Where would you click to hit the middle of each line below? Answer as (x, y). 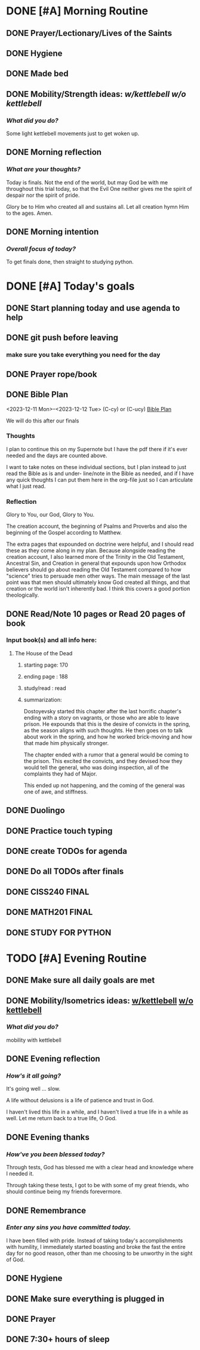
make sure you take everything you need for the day (83, 355)
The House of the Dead (44, 653)
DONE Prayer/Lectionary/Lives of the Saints (89, 33)
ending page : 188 (46, 676)
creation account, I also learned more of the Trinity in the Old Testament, (96, 557)
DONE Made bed (37, 74)
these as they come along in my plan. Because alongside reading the (91, 551)
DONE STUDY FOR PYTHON (59, 933)
